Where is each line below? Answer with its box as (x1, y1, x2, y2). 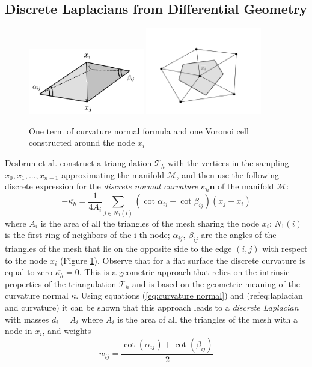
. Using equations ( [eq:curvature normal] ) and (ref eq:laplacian (76, 289, 303, 302)
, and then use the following (176, 168, 280, 181)
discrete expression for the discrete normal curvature (5, 180, 198, 192)
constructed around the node (29, 136, 135, 149)
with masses (5, 312, 49, 325)
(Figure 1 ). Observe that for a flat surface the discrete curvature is (60, 254, 305, 266)
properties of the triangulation (5, 277, 117, 290)
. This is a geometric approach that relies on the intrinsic (79, 266, 290, 278)
